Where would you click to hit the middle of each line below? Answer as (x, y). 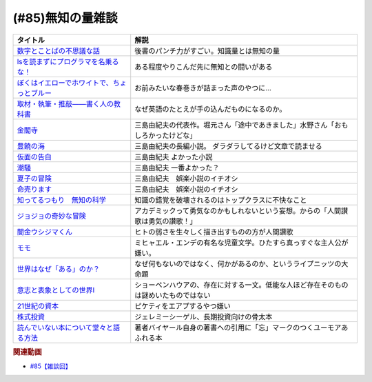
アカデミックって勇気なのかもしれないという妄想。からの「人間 (238, 210)
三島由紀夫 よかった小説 (174, 157)
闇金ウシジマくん (44, 232)
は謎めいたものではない (173, 295)
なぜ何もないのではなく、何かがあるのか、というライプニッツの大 (241, 263)
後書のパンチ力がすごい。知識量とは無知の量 (207, 50)
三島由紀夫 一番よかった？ (177, 168)
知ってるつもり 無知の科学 (62, 200)
